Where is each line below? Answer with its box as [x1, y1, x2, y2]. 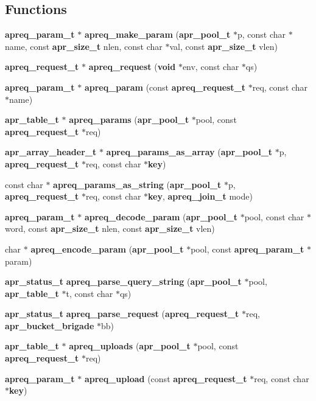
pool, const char [244, 210, 304, 223]
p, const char [237, 28, 286, 41]
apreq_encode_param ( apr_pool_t [30, 242, 184, 255]
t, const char [66, 287, 113, 299]
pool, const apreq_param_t [191, 242, 304, 255]
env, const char [182, 60, 239, 73]
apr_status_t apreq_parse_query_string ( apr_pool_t [5, 275, 242, 288]
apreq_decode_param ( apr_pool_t [84, 210, 237, 223]
